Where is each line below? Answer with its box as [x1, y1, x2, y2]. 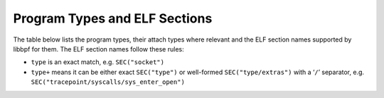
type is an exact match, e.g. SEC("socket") [31, 58, 165, 66]
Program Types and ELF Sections [13, 11, 213, 26]
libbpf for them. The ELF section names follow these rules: [13, 44, 184, 53]
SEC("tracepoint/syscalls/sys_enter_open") [31, 78, 185, 86]
